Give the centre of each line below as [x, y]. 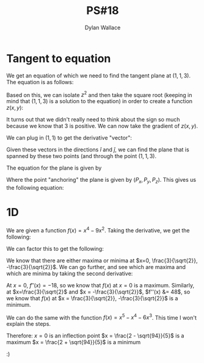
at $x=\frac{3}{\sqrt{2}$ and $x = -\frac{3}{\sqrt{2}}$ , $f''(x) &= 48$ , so [98, 292]
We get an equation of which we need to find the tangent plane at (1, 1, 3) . [99, 75]
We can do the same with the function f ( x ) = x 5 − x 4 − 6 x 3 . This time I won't [102, 317]
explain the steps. [28, 324]
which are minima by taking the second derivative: [70, 273]
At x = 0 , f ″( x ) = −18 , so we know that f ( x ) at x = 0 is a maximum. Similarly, [100, 285]
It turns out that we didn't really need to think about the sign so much [93, 120]
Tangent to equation [59, 58]
